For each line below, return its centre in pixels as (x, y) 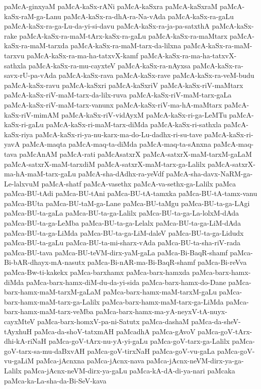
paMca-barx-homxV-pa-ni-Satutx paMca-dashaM (113, 321)
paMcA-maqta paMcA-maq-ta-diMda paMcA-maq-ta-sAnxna (117, 144)
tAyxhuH (18, 331)
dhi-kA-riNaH (25, 341)
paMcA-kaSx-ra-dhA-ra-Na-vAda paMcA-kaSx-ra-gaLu (149, 16)
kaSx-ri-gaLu (24, 124)
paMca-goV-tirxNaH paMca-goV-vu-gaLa (151, 351)
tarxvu (14, 55)
